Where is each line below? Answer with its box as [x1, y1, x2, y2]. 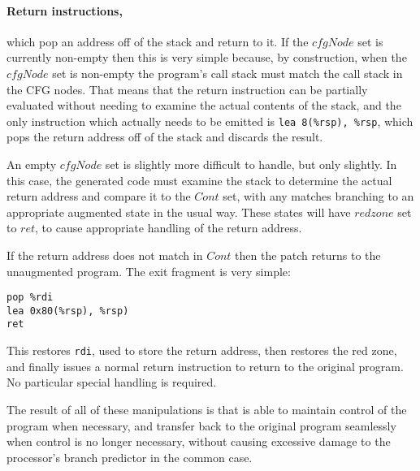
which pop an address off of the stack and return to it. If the [6, 32, 309, 50]
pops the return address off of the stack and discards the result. [6, 128, 323, 145]
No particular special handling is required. [6, 374, 217, 391]
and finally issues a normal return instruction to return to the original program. [6, 357, 404, 374]
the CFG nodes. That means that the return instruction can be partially [6, 80, 368, 97]
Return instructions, [6, 2, 123, 19]
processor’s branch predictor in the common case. [6, 448, 253, 465]
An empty [6, 156, 57, 173]
